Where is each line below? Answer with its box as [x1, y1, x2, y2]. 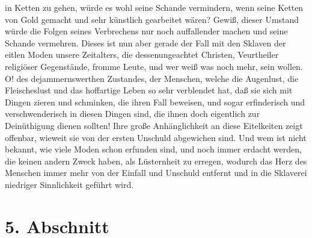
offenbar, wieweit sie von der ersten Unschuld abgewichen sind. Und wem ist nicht [5, 131, 307, 143]
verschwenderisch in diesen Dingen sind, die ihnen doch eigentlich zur [5, 107, 260, 120]
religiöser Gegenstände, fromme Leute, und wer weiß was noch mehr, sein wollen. [5, 60, 303, 72]
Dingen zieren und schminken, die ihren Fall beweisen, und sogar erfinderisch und [5, 95, 305, 108]
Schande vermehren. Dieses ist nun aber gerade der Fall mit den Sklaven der [5, 36, 286, 49]
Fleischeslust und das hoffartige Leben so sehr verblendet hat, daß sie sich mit [5, 84, 293, 96]
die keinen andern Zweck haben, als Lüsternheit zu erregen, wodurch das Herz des [5, 154, 307, 167]
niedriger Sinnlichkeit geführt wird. [5, 178, 134, 190]
